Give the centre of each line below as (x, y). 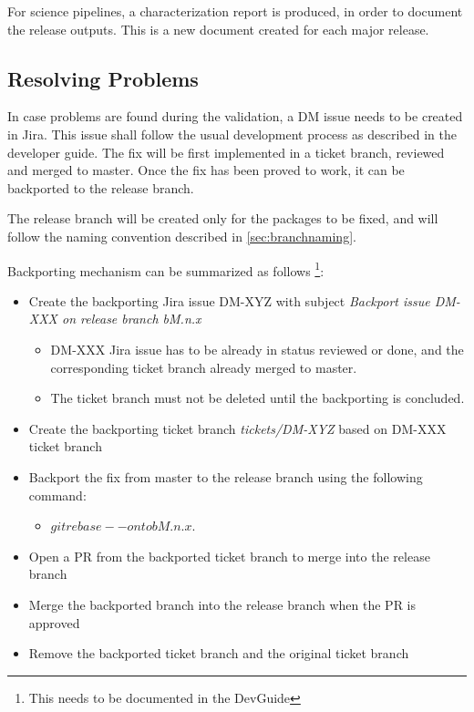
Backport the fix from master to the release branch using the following (226, 476)
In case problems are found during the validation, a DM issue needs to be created (235, 116)
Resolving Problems (103, 78)
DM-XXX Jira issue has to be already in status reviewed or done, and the (257, 349)
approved (54, 622)
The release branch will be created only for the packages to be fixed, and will (223, 218)
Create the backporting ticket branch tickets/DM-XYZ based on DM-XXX (237, 428)
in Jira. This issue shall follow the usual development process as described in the (232, 134)
